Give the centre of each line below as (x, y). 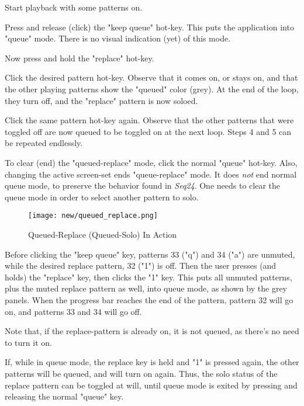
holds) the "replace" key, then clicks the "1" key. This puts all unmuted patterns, (148, 277)
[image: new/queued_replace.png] (93, 216)
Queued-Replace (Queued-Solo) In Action (103, 234)
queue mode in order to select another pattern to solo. (102, 197)
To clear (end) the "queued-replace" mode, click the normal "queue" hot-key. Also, (151, 162)
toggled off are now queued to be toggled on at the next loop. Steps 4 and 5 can (148, 131)
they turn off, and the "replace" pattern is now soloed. (101, 100)
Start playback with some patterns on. (74, 7)
